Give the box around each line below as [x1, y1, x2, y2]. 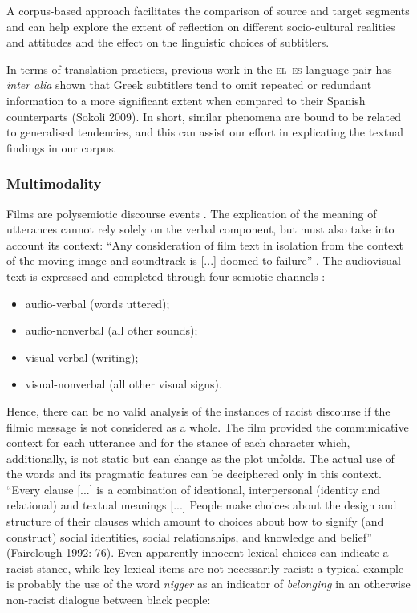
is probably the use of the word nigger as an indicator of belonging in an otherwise [6, 575, 411, 592]
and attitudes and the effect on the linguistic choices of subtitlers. [6, 34, 330, 51]
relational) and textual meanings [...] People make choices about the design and [6, 497, 397, 514]
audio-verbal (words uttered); [25, 294, 170, 311]
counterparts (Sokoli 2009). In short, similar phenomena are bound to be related [6, 108, 402, 124]
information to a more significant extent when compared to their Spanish [6, 91, 366, 108]
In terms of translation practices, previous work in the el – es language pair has [6, 60, 392, 77]
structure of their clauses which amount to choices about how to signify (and [6, 513, 384, 530]
